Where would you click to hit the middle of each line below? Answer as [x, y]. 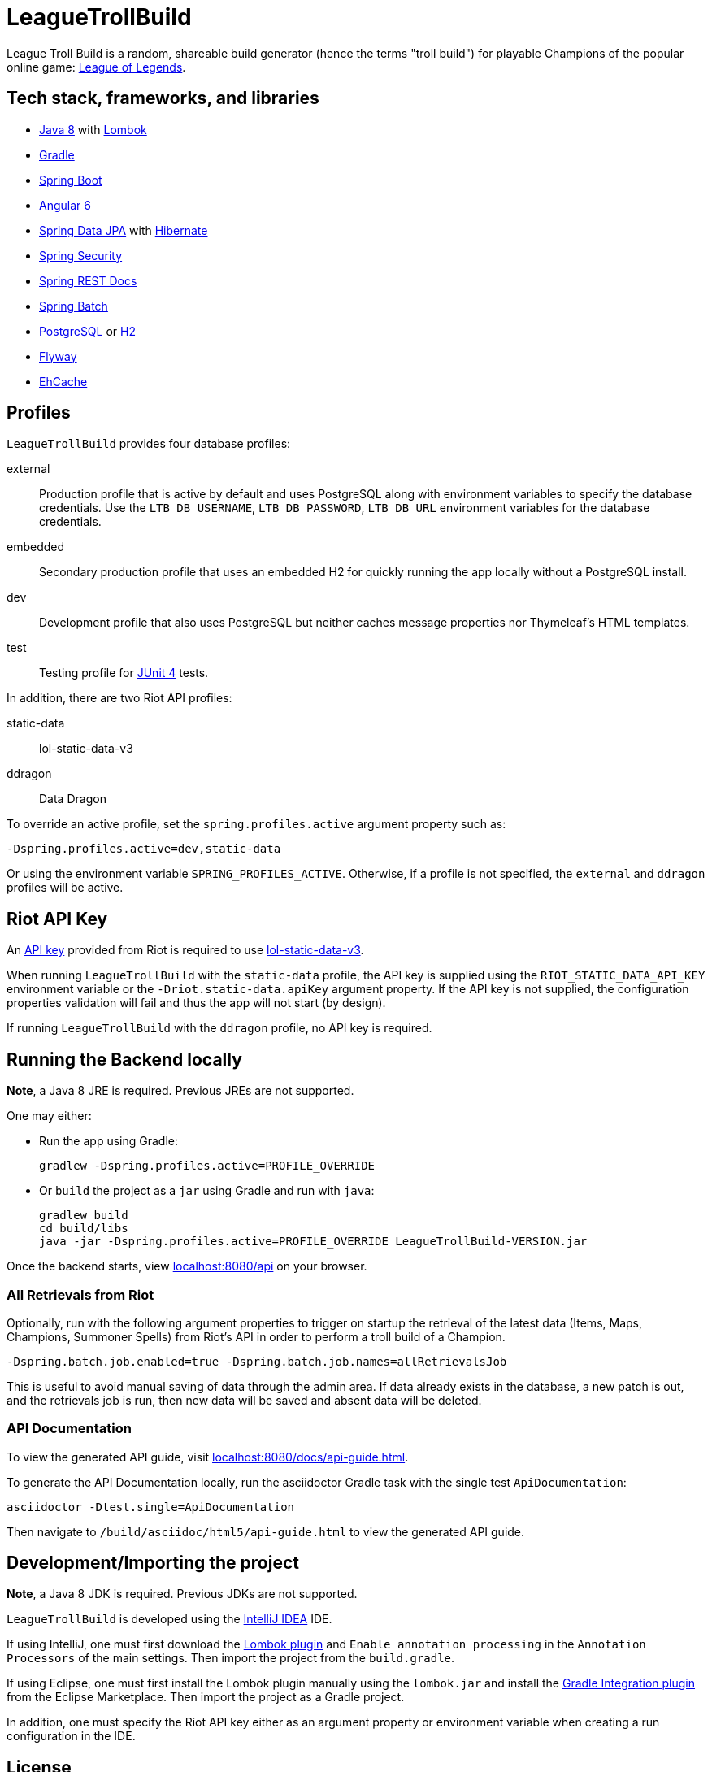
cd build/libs [84, 1229]
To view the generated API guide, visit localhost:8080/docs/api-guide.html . [208, 1457]
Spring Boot [71, 180]
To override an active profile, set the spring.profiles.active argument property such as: [256, 824]
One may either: [49, 1116]
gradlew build [84, 1216]
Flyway [58, 356]
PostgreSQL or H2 [87, 331]
